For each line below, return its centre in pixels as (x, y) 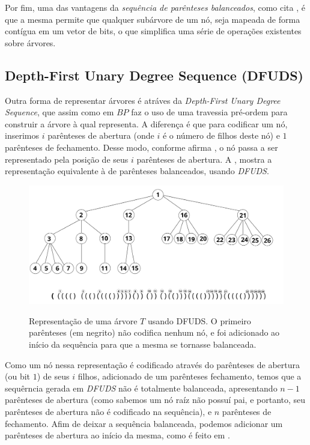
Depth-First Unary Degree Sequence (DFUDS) (154, 75)
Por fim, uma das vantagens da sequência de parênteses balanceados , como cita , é (155, 7)
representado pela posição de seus (67, 159)
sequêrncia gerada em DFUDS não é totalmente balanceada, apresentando (141, 388)
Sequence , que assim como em (59, 112)
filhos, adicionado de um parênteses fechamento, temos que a (190, 376)
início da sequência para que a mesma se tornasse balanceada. (143, 344)
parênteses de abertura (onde (101, 135)
